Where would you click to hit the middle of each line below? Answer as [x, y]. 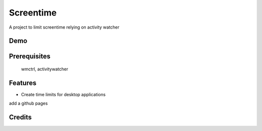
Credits [20, 117]
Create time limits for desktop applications [63, 94]
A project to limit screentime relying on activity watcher [64, 27]
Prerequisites [30, 57]
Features [23, 83]
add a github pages [28, 103]
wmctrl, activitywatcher [45, 69]
